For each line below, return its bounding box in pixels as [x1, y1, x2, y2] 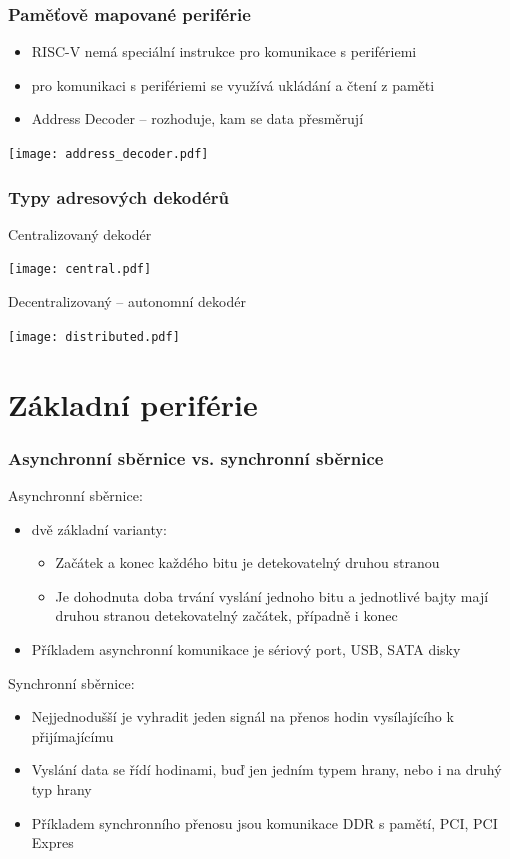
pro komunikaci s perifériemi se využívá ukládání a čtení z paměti [31, 74, 435, 95]
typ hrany [31, 778, 92, 799]
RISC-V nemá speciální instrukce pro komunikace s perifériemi [31, 41, 417, 62]
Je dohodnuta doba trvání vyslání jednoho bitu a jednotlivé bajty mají [55, 585, 489, 606]
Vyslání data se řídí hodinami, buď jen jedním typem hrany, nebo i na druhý [31, 759, 502, 780]
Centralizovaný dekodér [8, 223, 152, 244]
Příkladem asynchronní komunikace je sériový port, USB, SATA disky [31, 638, 461, 659]
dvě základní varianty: [31, 518, 167, 539]
